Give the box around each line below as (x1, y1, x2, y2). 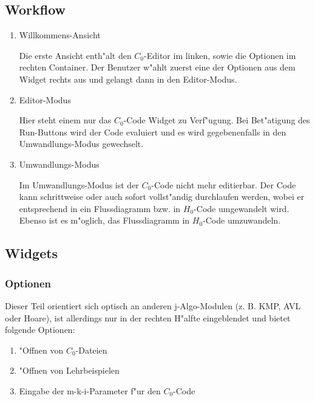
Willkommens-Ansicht (19, 29, 101, 41)
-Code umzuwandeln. (203, 214, 281, 227)
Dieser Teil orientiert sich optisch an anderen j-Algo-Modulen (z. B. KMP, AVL (5, 299, 301, 312)
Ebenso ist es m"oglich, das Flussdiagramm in (19, 214, 190, 227)
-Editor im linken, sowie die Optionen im (144, 49, 296, 61)
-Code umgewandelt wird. (194, 202, 290, 214)
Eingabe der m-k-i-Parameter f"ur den (19, 384, 161, 397)
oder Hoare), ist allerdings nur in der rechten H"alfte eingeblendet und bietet (5, 311, 291, 324)
